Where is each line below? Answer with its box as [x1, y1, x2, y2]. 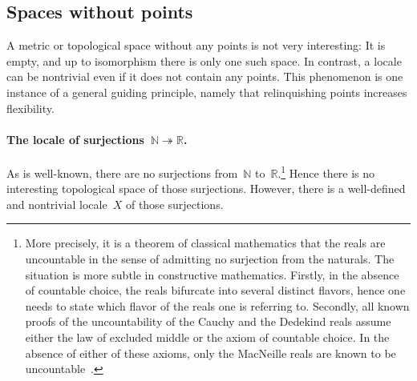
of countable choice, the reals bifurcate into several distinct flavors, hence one [25, 282, 406, 299]
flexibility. [6, 99, 55, 116]
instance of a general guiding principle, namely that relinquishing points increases [6, 83, 407, 100]
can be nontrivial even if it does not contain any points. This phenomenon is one [6, 68, 403, 85]
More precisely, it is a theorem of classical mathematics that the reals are [25, 235, 386, 251]
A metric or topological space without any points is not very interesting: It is [6, 37, 386, 54]
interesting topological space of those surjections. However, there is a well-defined [6, 180, 406, 197]
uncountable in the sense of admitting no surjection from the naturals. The [25, 251, 395, 267]
